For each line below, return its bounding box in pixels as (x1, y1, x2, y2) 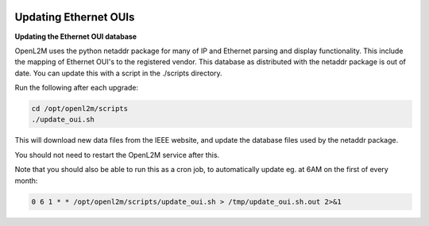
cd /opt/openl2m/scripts (31, 104, 129, 113)
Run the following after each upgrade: (14, 83, 139, 93)
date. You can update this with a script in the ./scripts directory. (14, 68, 222, 78)
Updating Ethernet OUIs (14, 10, 135, 24)
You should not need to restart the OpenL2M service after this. (14, 150, 220, 159)
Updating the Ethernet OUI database (14, 32, 137, 41)
